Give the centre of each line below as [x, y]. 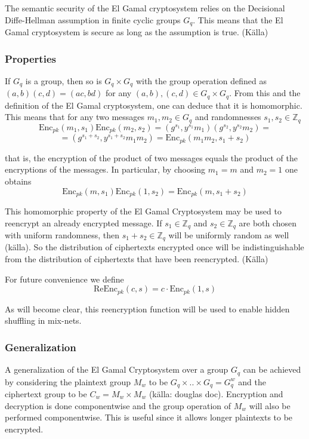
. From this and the [265, 93]
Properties [30, 58]
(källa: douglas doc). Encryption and [216, 394]
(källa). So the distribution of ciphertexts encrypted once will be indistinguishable [154, 247]
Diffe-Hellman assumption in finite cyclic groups [93, 19]
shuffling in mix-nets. [43, 320]
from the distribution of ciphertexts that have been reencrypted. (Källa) [137, 259]
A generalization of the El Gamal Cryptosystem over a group [117, 369]
